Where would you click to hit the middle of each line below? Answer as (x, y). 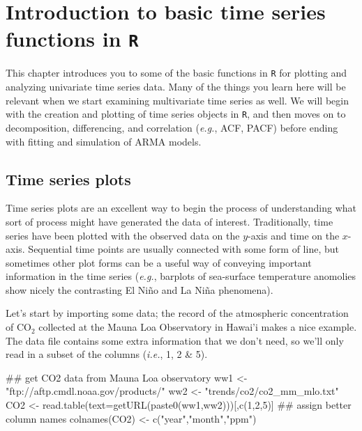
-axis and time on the (294, 235)
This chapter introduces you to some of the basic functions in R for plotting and (176, 73)
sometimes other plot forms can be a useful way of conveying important (159, 262)
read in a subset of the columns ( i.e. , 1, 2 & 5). (107, 354)
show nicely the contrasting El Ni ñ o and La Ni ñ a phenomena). (139, 289)
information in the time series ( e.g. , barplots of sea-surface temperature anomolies (181, 276)
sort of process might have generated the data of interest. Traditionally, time (169, 221)
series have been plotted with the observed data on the (123, 235)
